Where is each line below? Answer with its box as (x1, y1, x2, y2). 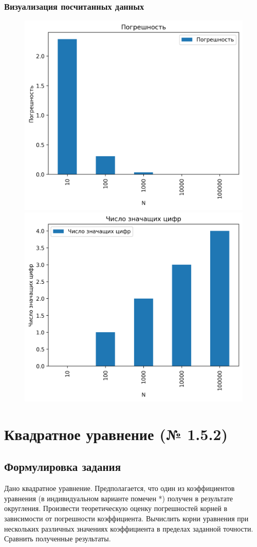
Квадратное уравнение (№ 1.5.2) (4, 423, 228, 444)
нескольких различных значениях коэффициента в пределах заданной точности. (4, 523, 253, 534)
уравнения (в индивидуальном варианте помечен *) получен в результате (4, 493, 233, 503)
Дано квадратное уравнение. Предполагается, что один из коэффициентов (4, 483, 235, 494)
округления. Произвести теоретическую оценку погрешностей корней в (4, 503, 228, 514)
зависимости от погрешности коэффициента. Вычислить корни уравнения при (4, 513, 249, 523)
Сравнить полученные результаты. (4, 533, 111, 544)
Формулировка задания (4, 459, 121, 475)
